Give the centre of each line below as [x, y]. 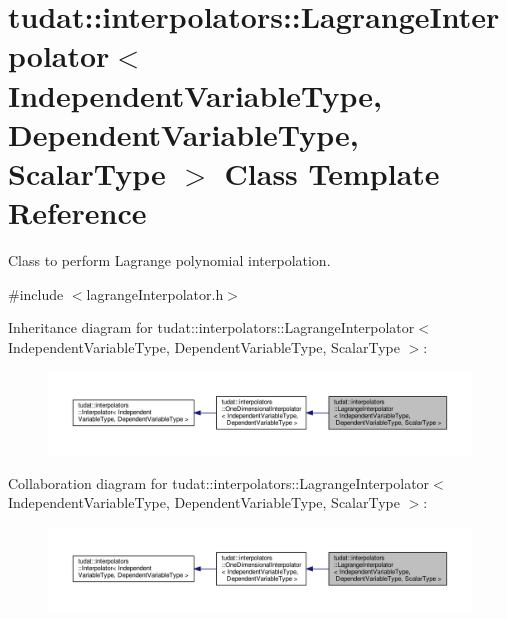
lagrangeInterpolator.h [155, 293]
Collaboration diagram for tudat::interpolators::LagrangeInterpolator [219, 482]
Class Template [332, 172]
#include [36, 293]
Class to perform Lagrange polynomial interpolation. [169, 260]
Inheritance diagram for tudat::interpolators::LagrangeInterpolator [211, 327]
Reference [77, 212]
